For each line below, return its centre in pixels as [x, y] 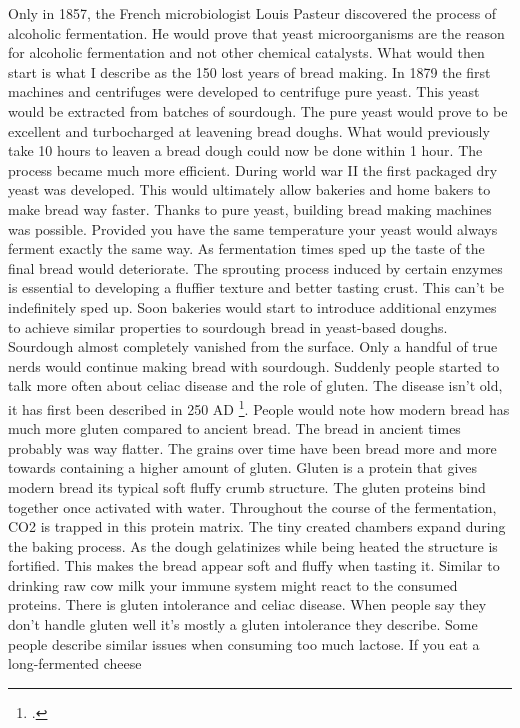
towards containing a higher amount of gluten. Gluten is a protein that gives [243, 467]
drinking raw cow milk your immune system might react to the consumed [233, 584]
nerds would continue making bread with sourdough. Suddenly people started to [254, 365]
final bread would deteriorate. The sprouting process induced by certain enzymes [255, 267]
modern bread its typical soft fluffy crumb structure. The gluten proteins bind [247, 486]
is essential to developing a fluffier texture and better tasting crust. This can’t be [256, 287]
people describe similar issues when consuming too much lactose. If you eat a [244, 643]
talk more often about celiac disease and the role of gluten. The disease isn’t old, [255, 385]
